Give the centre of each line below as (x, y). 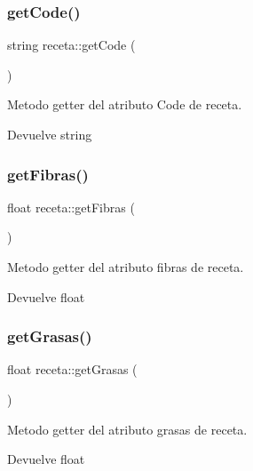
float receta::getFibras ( (71, 207)
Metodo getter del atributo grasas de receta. (127, 429)
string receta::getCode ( (71, 45)
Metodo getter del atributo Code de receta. (125, 104)
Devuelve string (50, 134)
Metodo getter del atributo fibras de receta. (126, 267)
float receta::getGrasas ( (72, 369)
